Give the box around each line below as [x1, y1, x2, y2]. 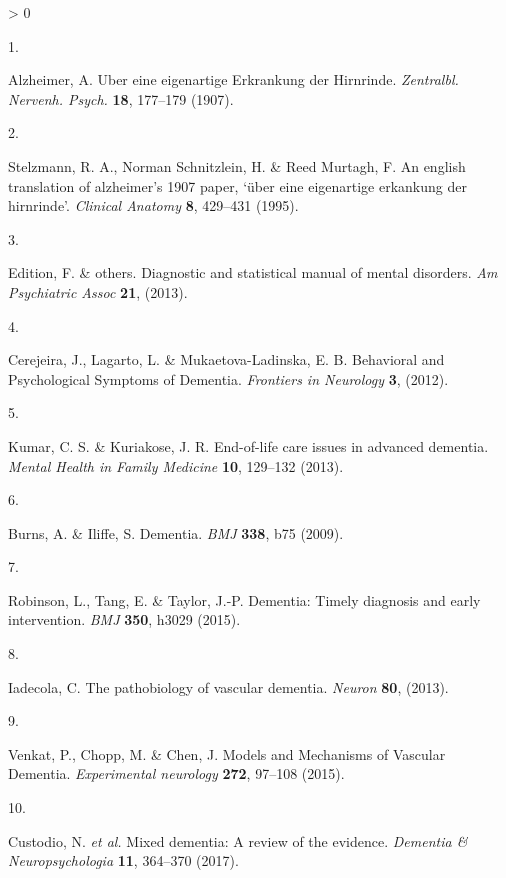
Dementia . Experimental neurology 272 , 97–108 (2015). [8, 763, 345, 784]
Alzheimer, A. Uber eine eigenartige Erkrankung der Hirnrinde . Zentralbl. [8, 69, 459, 90]
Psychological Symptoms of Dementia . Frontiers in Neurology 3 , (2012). [8, 368, 449, 389]
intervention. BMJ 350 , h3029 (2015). [8, 609, 241, 630]
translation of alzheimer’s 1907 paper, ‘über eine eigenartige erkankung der [8, 175, 467, 196]
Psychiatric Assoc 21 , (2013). [8, 281, 188, 302]
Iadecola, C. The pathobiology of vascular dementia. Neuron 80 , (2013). [8, 676, 449, 697]
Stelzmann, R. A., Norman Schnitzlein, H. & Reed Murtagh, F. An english [8, 155, 466, 176]
